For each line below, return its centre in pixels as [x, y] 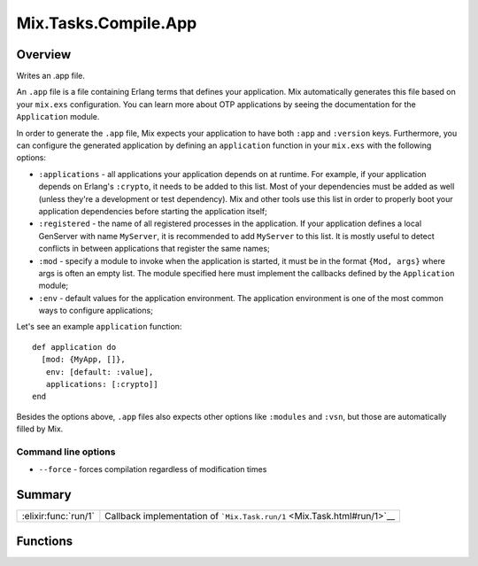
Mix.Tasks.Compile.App [107, 23]
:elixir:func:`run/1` [58, 516]
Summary [44, 495]
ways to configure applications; [96, 311]
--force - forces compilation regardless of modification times [153, 469]
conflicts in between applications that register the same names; [154, 249]
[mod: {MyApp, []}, [83, 360]
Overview [44, 54]
